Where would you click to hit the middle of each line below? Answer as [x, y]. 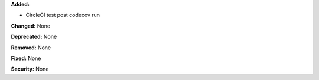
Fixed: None [26, 58]
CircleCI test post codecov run [63, 15]
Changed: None [30, 26]
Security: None [30, 69]
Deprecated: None [34, 37]
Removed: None [31, 48]
